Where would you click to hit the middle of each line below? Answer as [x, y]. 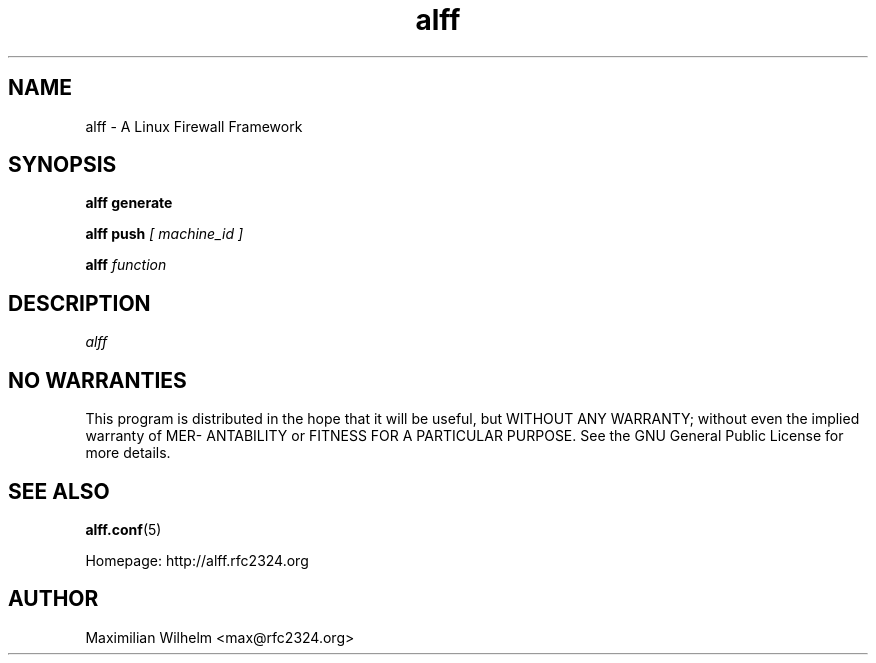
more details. [128, 453]
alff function [126, 265]
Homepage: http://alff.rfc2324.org [197, 560]
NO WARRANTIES [97, 380]
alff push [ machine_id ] [164, 234]
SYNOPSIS [62, 165]
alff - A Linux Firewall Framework [194, 126]
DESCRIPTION [79, 303]
